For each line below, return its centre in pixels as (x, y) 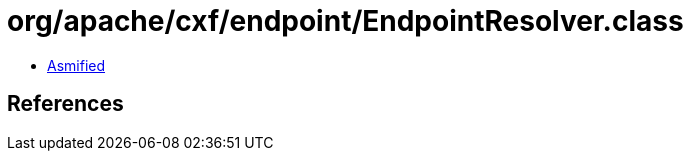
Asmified (76, 65)
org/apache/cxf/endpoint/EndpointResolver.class (345, 21)
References (65, 104)
